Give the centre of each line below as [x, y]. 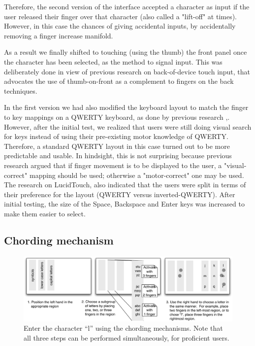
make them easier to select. [45, 213]
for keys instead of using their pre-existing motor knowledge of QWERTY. [116, 136]
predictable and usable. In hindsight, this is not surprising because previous [118, 156]
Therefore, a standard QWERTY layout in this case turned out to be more [117, 146]
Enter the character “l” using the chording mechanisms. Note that [123, 328]
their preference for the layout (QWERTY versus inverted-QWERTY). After [120, 194]
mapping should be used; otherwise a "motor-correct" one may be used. [137, 175]
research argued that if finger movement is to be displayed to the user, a [113, 165]
